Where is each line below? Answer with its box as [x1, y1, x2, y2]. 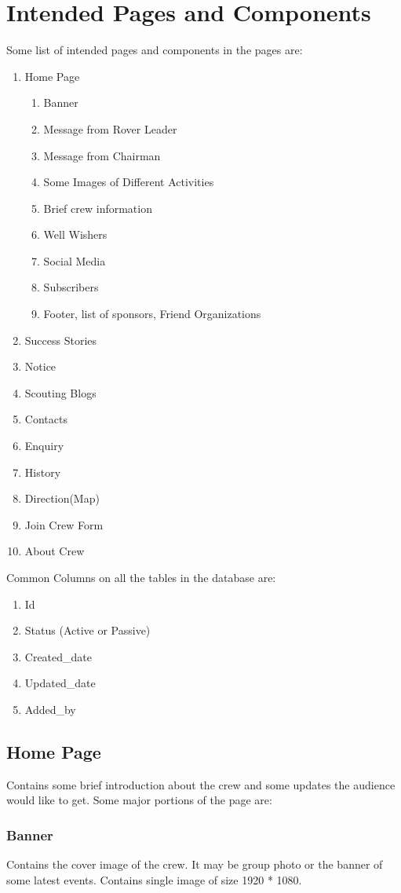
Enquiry [24, 437, 64, 454]
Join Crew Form [24, 516, 104, 533]
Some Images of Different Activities [43, 174, 214, 190]
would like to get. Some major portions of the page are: [6, 792, 272, 808]
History [24, 463, 61, 480]
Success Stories [24, 331, 97, 348]
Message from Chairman [43, 147, 161, 163]
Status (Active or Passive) [24, 622, 151, 639]
